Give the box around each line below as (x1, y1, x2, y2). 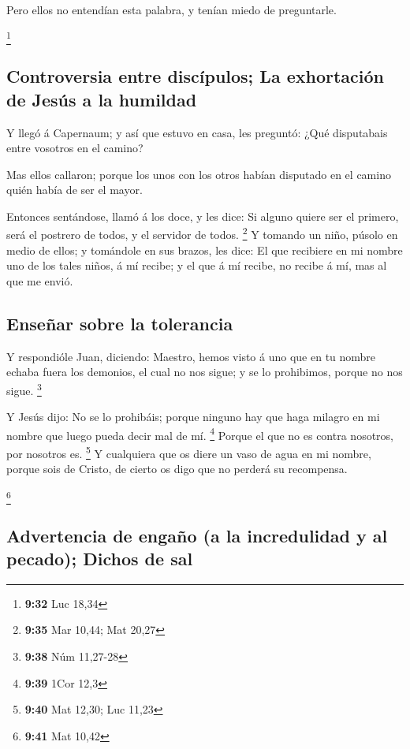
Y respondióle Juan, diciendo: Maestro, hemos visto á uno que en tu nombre (6, 348, 376, 364)
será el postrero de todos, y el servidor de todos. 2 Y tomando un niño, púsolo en (6, 224, 398, 243)
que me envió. (6, 272, 73, 289)
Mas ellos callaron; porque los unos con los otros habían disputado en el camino (6, 166, 391, 182)
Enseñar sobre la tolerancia (6, 311, 233, 335)
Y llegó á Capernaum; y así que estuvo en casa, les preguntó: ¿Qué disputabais (6, 124, 388, 140)
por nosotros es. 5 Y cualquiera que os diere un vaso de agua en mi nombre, (6, 443, 371, 461)
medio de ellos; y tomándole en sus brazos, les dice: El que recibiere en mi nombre (6, 241, 403, 258)
